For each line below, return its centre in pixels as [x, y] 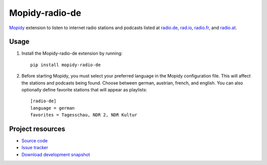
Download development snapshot [56, 154]
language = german [53, 108]
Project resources [37, 129]
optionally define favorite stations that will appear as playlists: [84, 90]
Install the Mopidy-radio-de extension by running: [72, 53]
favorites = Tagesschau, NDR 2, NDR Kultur [84, 115]
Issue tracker [35, 148]
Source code [35, 141]
